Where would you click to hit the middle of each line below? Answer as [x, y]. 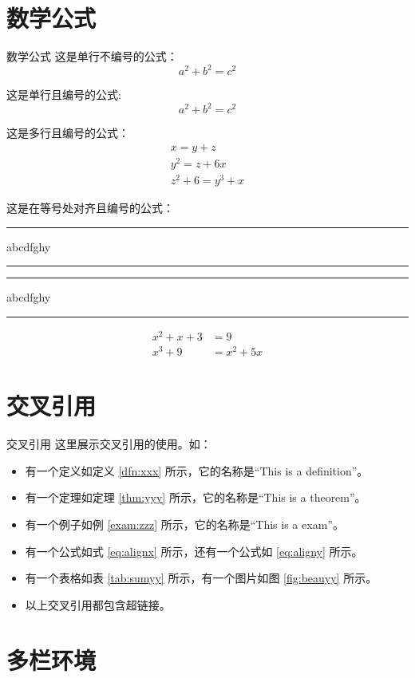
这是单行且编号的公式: [64, 95]
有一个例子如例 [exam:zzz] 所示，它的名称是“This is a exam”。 [184, 524]
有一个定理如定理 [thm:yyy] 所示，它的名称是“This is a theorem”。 [196, 497]
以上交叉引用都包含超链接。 [98, 604]
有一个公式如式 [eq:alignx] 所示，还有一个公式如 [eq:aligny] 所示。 [194, 551]
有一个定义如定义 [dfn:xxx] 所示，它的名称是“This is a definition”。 [197, 470]
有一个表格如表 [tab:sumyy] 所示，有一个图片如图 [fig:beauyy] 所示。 [201, 578]
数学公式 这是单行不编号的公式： [92, 56]
